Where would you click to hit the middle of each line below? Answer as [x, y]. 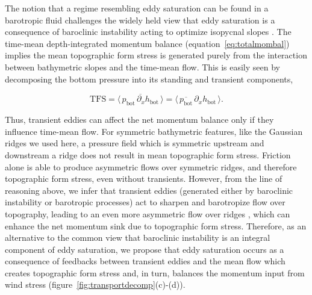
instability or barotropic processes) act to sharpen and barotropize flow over [145, 202]
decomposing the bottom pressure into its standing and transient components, [149, 79]
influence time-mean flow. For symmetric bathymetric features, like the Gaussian [154, 131]
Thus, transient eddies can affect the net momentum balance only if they [139, 120]
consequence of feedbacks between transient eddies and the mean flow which [145, 261]
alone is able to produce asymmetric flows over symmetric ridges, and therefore [151, 166]
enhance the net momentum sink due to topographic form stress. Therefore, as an [156, 225]
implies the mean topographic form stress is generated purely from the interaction [156, 55]
